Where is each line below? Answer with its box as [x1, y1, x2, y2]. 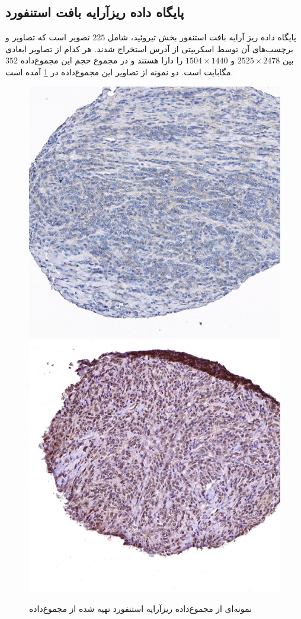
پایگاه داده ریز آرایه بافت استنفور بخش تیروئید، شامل [107, 31, 296, 43]
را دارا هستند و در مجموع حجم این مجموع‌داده [20, 54, 183, 66]
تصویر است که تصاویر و [5, 31, 90, 43]
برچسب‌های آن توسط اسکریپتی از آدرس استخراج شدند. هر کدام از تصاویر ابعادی [5, 42, 293, 55]
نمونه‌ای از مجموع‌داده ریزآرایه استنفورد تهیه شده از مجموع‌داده [29, 602, 252, 614]
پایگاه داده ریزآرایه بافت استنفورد [5, 3, 184, 21]
